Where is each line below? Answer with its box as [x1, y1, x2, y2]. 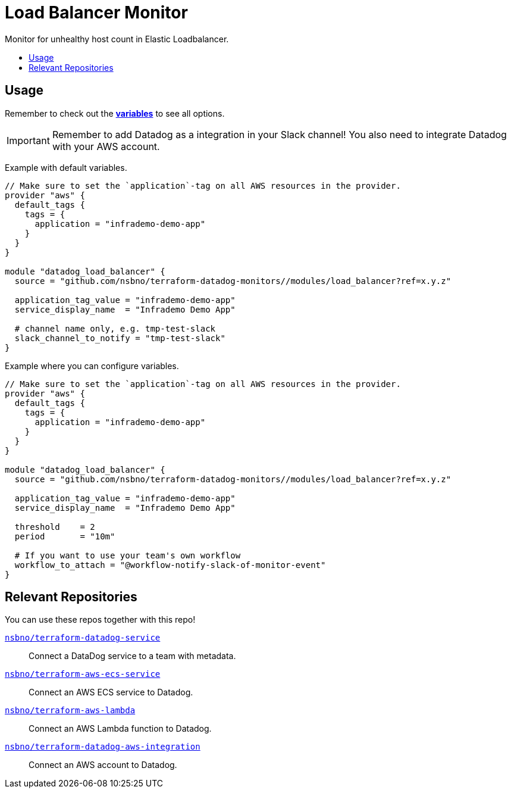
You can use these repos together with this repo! [5, 614, 196, 625]
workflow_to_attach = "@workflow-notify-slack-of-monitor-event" [14, 560, 326, 570]
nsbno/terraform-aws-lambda [5, 705, 136, 716]
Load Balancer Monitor [5, 2, 188, 23]
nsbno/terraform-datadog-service [5, 633, 161, 643]
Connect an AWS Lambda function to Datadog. [29, 723, 212, 734]
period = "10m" [14, 531, 115, 541]
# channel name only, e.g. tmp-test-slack [14, 323, 216, 333]
